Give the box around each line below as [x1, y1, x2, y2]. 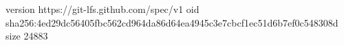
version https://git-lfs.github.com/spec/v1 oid [6, 2, 200, 16]
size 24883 [6, 29, 48, 43]
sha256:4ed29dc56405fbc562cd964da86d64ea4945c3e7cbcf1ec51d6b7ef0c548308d [6, 15, 338, 29]
